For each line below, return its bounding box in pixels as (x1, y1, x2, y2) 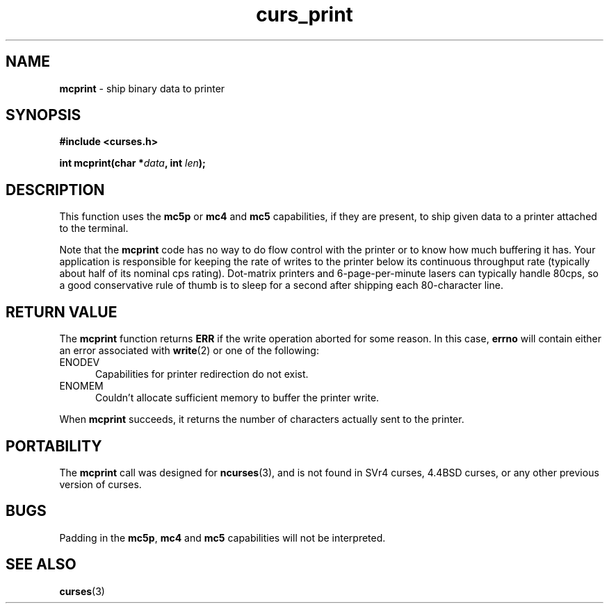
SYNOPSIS (6, 106, 81, 124)
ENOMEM (59, 380, 104, 392)
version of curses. (59, 478, 142, 490)
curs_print (256, 3, 353, 26)
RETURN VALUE (6, 303, 117, 321)
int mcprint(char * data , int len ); (59, 157, 206, 169)
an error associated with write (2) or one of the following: (59, 344, 319, 357)
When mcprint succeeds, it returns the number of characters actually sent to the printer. (59, 413, 464, 426)
